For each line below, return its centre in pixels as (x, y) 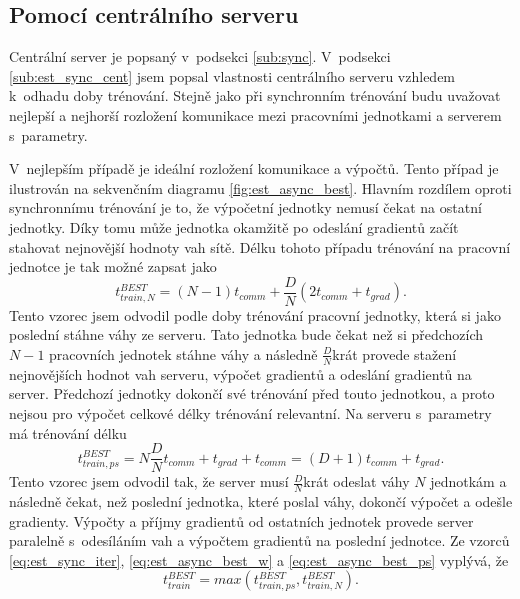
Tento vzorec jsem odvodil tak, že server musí (149, 481)
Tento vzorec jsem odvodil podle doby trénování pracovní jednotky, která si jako (255, 314)
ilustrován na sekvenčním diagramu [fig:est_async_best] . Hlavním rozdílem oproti (260, 187)
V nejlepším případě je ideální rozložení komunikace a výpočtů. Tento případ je (254, 168)
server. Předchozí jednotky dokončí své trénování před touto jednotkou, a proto (252, 393)
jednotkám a (468, 481)
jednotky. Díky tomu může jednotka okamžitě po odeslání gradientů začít (234, 226)
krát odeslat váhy (356, 481)
